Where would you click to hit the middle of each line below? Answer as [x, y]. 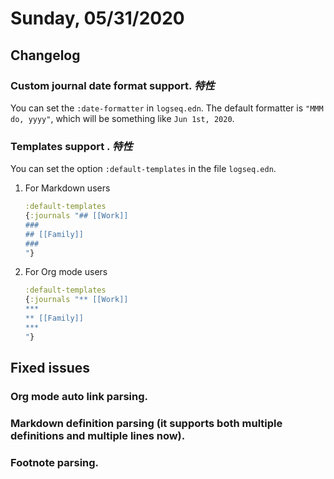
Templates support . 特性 [71, 146]
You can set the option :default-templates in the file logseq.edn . [143, 169]
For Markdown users [67, 188]
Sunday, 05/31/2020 [97, 18]
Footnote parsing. [55, 462]
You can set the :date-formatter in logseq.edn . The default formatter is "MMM [167, 108]
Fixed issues [50, 368]
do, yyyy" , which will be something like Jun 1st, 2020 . [122, 118]
